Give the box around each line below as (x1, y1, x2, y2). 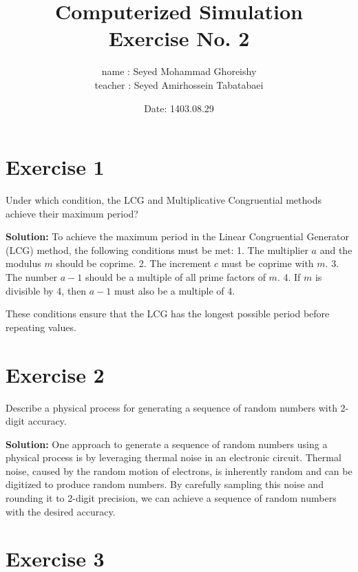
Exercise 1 (6, 153, 105, 181)
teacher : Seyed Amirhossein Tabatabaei (94, 77, 264, 92)
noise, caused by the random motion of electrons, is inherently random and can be (6, 463, 352, 478)
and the (319, 242, 352, 257)
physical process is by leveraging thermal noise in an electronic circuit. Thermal (6, 450, 341, 465)
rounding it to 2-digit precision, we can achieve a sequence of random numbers (6, 491, 337, 505)
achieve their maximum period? (6, 206, 138, 220)
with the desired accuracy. (6, 504, 116, 518)
